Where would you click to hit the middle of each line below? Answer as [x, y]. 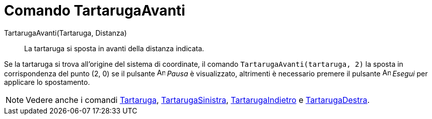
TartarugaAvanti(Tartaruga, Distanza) [65, 33]
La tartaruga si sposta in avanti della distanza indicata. [114, 48]
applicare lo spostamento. [47, 82]
